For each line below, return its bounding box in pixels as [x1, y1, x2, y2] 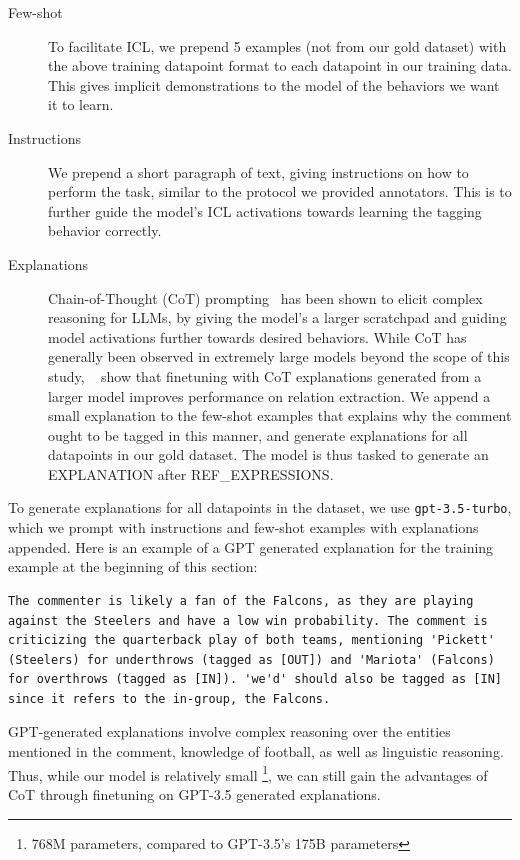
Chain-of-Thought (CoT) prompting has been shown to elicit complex [48, 287, 483, 308]
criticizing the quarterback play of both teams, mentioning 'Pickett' [8, 633, 495, 648]
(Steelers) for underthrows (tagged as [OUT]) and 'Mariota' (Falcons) [8, 652, 495, 667]
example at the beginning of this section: [8, 556, 258, 577]
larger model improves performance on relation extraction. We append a [48, 385, 491, 406]
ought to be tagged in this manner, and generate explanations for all [48, 424, 468, 445]
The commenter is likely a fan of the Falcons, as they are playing [8, 593, 474, 608]
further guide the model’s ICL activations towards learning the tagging [48, 200, 482, 221]
